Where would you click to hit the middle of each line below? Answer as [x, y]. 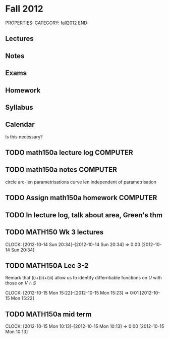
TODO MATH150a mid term [48, 314]
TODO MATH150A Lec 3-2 [47, 265]
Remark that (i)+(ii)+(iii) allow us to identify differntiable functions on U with [84, 278]
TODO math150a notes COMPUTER [61, 170]
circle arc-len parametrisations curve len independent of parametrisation [81, 182]
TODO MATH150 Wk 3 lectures [54, 232]
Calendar [20, 125]
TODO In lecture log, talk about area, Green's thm [84, 215]
